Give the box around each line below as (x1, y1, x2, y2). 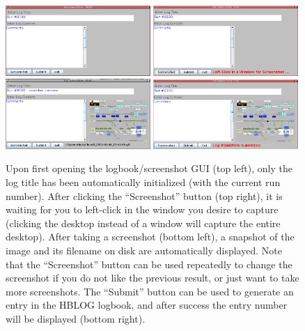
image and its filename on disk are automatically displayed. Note (6, 243, 282, 257)
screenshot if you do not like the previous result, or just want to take (6, 270, 299, 285)
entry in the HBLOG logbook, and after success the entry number (6, 298, 288, 312)
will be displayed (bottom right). (6, 311, 146, 325)
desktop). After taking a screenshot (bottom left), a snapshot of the (6, 229, 295, 244)
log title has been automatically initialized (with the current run (6, 175, 281, 189)
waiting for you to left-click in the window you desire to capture (6, 202, 279, 217)
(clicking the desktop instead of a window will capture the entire (6, 215, 281, 230)
